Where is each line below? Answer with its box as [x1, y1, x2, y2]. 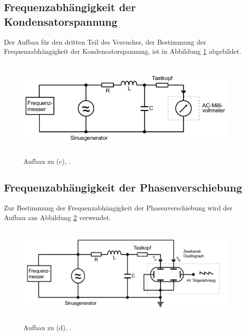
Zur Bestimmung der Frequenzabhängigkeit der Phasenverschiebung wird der [4, 203, 233, 213]
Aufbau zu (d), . [23, 322, 72, 332]
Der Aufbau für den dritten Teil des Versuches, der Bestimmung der [4, 36, 206, 47]
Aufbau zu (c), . [23, 156, 71, 166]
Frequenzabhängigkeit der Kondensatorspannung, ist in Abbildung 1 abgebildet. [4, 46, 242, 56]
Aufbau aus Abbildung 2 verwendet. [4, 212, 111, 222]
